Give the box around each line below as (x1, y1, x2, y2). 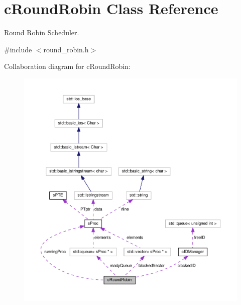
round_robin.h (43, 44, 89, 54)
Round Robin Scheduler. (4, 27, 79, 38)
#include (4, 44, 32, 54)
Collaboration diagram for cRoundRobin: (4, 61, 131, 71)
